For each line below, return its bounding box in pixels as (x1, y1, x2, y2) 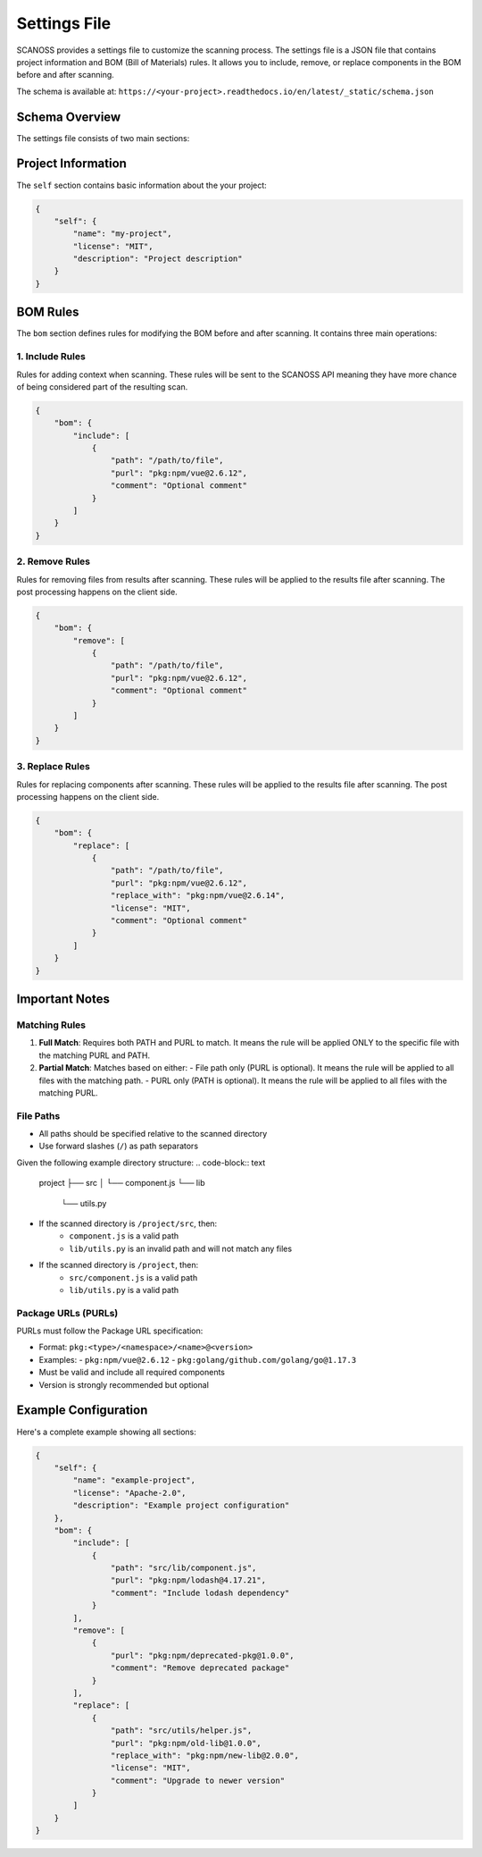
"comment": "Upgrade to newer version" (110, 1775, 286, 1786)
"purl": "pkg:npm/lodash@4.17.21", (110, 1576, 267, 1585)
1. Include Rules (16, 350, 87, 363)
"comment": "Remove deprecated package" (110, 1663, 290, 1673)
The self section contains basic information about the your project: (16, 180, 267, 190)
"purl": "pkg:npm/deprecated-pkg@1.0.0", (110, 1650, 295, 1660)
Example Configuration (16, 1403, 148, 1418)
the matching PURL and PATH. (38, 1050, 151, 1061)
